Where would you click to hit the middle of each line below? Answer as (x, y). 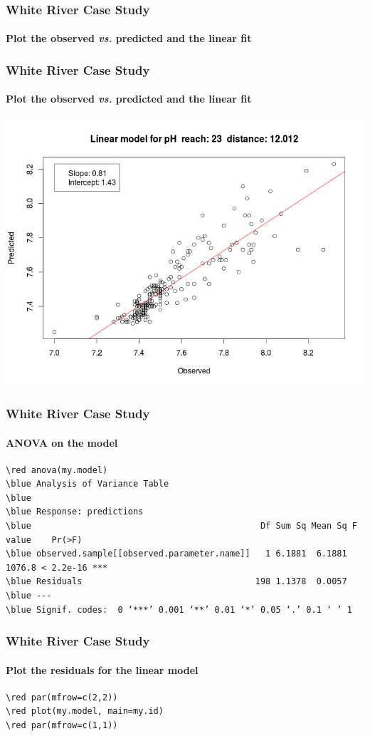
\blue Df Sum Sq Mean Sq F (181, 526)
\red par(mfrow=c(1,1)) (62, 726)
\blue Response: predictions (75, 512)
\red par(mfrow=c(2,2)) (62, 697)
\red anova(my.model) (57, 470)
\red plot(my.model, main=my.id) (85, 711)
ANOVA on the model (62, 442)
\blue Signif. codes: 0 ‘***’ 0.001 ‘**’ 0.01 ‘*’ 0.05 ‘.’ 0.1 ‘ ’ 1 (179, 610)
